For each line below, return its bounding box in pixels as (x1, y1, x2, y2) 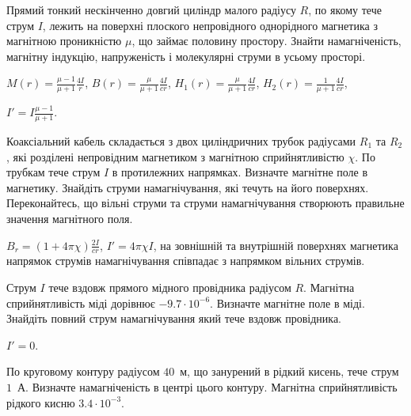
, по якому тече (308, 2, 382, 17)
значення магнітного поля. (6, 210, 133, 226)
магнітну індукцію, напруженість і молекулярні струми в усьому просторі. (6, 47, 366, 64)
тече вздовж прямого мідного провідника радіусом (48, 279, 291, 296)
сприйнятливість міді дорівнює (6, 294, 155, 311)
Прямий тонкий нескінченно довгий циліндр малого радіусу (6, 2, 296, 17)
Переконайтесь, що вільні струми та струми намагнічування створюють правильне (6, 195, 405, 211)
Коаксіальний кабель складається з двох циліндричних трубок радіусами (6, 133, 356, 149)
